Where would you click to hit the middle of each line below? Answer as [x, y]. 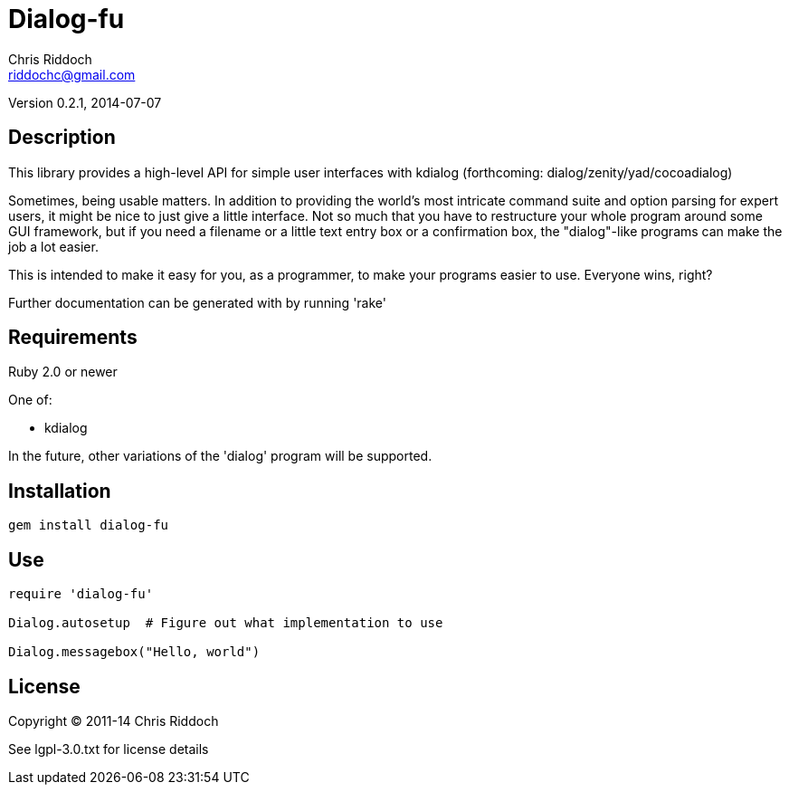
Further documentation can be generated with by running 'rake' [197, 302]
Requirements [73, 338]
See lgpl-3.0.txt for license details [109, 749]
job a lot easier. [53, 246]
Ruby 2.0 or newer [63, 372]
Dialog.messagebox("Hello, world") [134, 652]
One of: [30, 400]
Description [62, 138]
